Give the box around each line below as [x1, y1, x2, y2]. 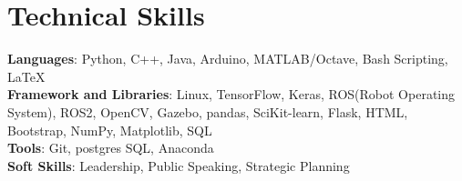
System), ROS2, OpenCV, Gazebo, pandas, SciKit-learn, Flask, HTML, [7, 102, 408, 121]
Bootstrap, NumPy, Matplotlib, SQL [7, 120, 212, 139]
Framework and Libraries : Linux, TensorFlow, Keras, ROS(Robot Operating [7, 85, 456, 104]
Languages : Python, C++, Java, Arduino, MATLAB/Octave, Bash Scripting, [7, 49, 448, 68]
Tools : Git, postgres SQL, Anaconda [7, 138, 214, 157]
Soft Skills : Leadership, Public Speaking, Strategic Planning [7, 156, 350, 175]
